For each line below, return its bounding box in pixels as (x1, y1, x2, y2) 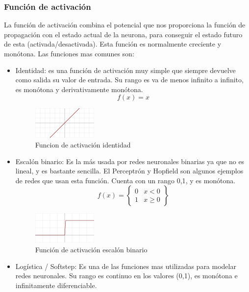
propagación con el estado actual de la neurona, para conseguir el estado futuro (4, 29, 243, 39)
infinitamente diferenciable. (15, 280, 97, 290)
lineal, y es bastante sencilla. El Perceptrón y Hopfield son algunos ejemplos (15, 166, 244, 176)
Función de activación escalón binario (35, 244, 148, 254)
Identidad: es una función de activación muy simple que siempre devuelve (15, 65, 236, 75)
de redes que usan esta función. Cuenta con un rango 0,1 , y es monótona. (15, 175, 236, 185)
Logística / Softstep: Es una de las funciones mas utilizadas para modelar (15, 261, 236, 271)
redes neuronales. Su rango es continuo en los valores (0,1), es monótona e (15, 270, 238, 281)
